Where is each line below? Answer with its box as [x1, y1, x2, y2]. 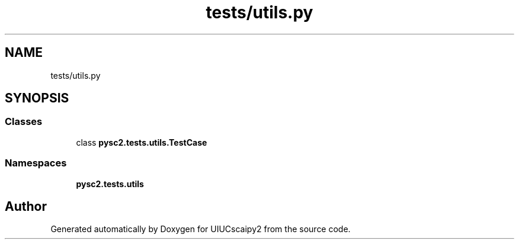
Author [5, 198, 47, 214]
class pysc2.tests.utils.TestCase [76, 137, 207, 147]
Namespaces [5, 157, 67, 169]
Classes [5, 115, 43, 128]
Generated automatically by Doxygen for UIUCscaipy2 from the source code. [50, 224, 351, 235]
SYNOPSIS [5, 91, 69, 106]
